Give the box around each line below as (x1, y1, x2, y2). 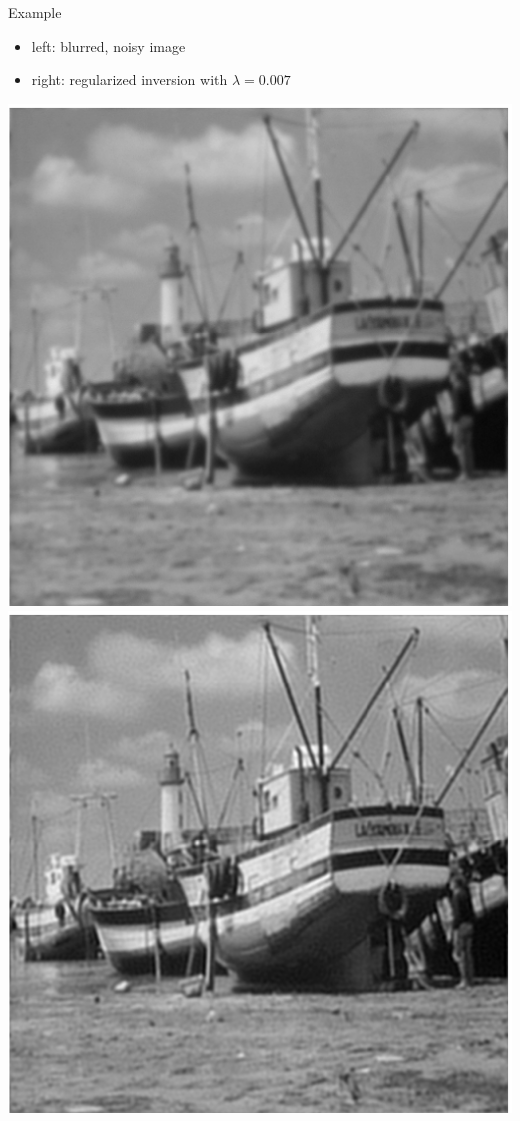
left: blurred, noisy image (31, 35, 186, 56)
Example (8, 2, 62, 22)
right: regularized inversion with (31, 69, 228, 90)
